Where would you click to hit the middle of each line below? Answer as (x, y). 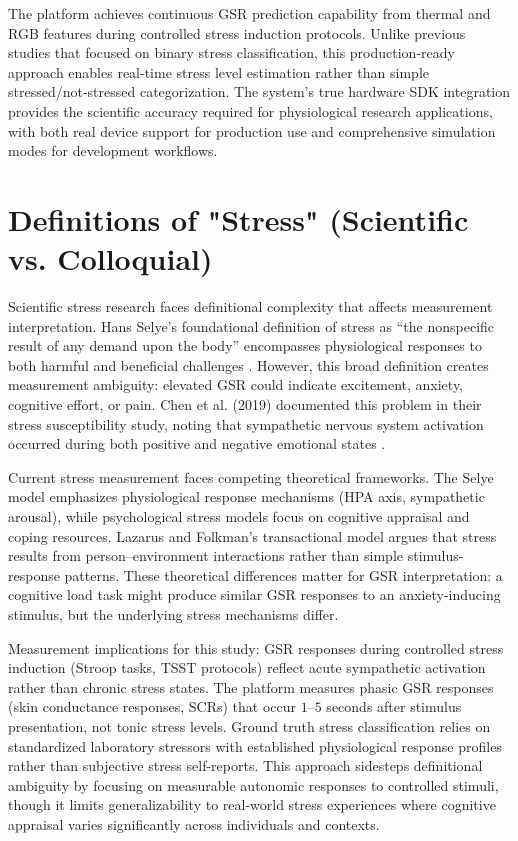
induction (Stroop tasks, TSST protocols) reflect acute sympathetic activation (247, 667)
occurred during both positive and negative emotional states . (197, 443)
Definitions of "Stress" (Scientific (238, 218)
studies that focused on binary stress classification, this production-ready (231, 52)
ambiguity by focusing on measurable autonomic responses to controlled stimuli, (253, 784)
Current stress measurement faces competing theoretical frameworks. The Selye (251, 476)
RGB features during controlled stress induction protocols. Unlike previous (237, 32)
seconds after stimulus (394, 706)
